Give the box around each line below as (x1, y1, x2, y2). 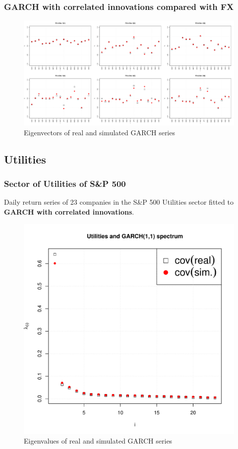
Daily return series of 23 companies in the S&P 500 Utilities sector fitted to (4, 197, 234, 207)
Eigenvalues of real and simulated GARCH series (24, 436, 173, 446)
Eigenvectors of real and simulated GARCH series (24, 127, 175, 137)
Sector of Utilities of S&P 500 (4, 177, 126, 190)
